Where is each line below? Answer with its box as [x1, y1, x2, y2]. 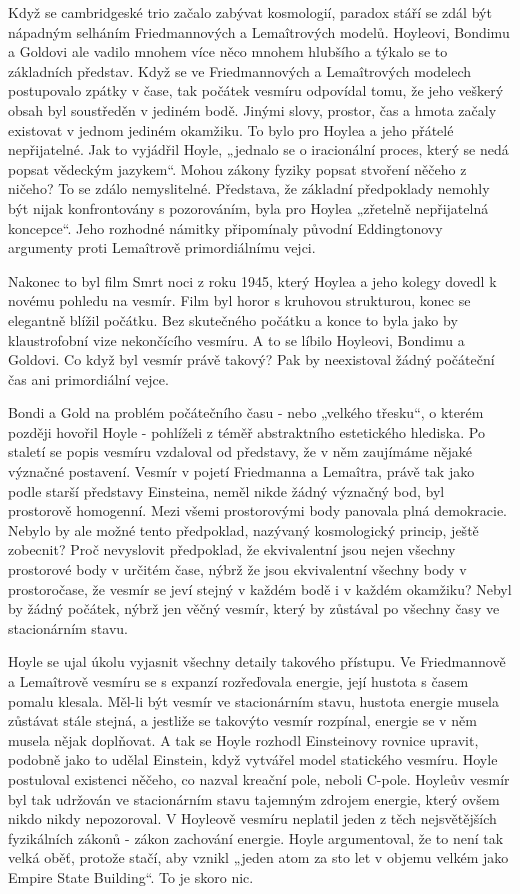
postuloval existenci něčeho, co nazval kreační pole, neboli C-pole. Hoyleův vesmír [8, 768, 510, 789]
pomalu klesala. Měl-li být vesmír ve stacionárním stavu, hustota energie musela [8, 690, 499, 711]
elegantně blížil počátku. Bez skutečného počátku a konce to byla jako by [8, 309, 458, 330]
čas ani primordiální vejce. [8, 368, 169, 389]
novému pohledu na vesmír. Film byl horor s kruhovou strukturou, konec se [8, 290, 471, 311]
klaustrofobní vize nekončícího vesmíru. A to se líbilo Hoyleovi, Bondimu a [8, 329, 465, 350]
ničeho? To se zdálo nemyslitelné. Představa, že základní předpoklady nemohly [8, 178, 490, 199]
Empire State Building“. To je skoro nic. [8, 866, 254, 887]
